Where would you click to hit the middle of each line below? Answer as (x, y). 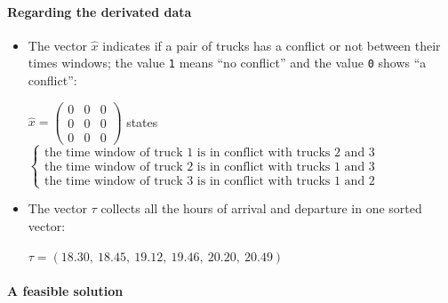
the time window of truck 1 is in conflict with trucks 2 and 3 (210, 153)
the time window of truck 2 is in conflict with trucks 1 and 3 (210, 167)
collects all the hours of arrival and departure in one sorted (261, 208)
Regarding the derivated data (100, 11)
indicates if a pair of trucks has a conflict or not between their (272, 45)
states (142, 121)
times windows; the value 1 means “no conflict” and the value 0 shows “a (227, 63)
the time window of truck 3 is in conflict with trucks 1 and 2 (210, 182)
